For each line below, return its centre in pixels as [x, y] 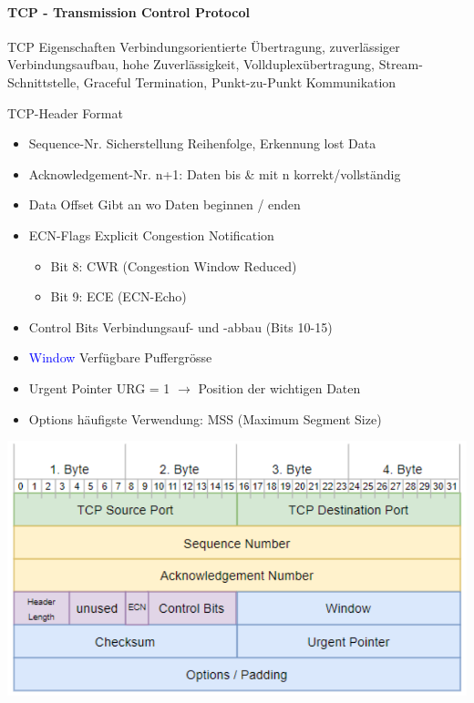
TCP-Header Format [65, 112]
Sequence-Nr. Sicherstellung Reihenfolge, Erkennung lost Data [202, 143]
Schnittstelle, [44, 82]
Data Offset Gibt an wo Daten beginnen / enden [165, 204]
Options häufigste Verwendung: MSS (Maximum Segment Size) [205, 418]
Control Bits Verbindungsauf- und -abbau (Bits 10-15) [180, 326]
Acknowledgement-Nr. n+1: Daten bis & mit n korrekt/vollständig [215, 173]
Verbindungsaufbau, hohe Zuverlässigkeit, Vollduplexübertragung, [191, 64]
